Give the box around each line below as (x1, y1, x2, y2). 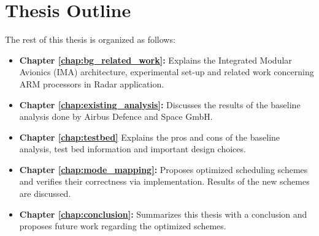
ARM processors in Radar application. (19, 77, 164, 90)
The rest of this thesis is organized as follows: (5, 33, 175, 46)
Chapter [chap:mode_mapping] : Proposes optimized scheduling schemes (19, 163, 308, 175)
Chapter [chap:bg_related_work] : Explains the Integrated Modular (19, 53, 292, 66)
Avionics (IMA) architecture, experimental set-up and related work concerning (19, 65, 314, 78)
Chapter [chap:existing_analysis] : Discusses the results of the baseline (19, 98, 301, 111)
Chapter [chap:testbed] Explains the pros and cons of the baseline (19, 130, 280, 143)
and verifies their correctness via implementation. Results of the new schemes (19, 175, 310, 188)
